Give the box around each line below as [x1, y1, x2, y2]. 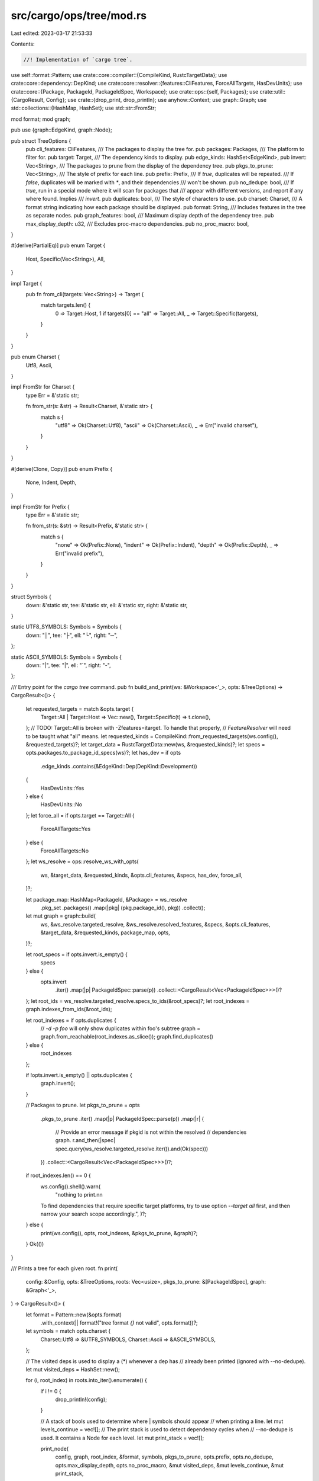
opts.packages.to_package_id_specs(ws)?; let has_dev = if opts [25, 749, 181, 756]
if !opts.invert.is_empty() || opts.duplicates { [25, 1071, 132, 1078]
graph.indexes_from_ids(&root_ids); [25, 1006, 112, 1013]
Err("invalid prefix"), [55, 550, 104, 557]
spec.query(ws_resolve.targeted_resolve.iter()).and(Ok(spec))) [55, 1145, 209, 1152]
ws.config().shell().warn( [40, 1182, 100, 1190]
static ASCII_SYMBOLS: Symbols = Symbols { [11, 653, 122, 661]
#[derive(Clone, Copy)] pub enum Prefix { [11, 465, 113, 472]
